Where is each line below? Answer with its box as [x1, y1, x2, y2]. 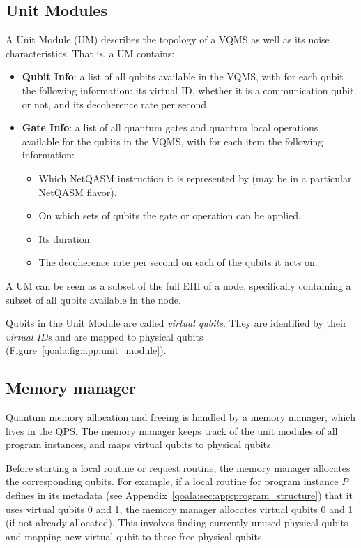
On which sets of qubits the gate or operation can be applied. [38, 208, 301, 223]
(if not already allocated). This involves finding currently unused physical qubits [6, 515, 348, 530]
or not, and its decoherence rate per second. [22, 96, 210, 111]
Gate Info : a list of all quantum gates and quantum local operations [22, 120, 318, 135]
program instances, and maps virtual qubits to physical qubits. [6, 437, 274, 452]
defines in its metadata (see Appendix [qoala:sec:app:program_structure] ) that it [6, 488, 353, 503]
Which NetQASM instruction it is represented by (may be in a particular [38, 170, 352, 185]
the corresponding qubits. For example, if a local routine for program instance [6, 474, 339, 489]
